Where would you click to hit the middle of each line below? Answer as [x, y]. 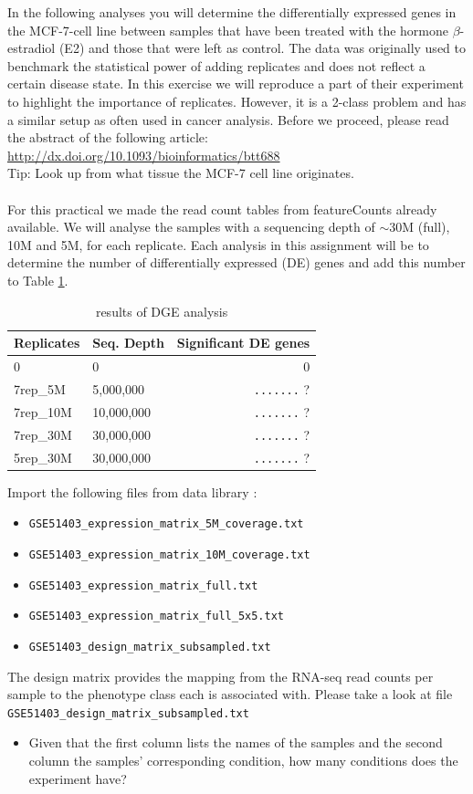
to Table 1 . [38, 280]
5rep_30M [43, 457]
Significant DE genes [243, 343]
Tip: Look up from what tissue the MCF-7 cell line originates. [181, 173]
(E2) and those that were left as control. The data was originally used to [262, 48]
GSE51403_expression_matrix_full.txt [143, 585]
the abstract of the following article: [108, 137]
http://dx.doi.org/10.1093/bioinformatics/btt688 [144, 155]
